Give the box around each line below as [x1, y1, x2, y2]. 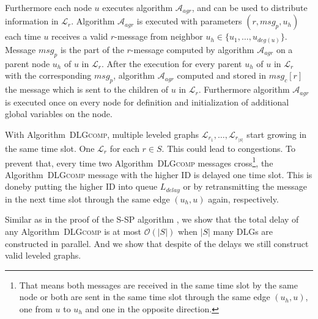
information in [5, 15, 59, 27]
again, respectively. [208, 192, 279, 205]
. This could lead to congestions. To [161, 142, 295, 154]
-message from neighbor [114, 30, 203, 43]
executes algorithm [102, 1, 173, 13]
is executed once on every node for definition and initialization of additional [5, 95, 289, 108]
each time [5, 30, 41, 43]
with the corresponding [5, 69, 92, 82]
